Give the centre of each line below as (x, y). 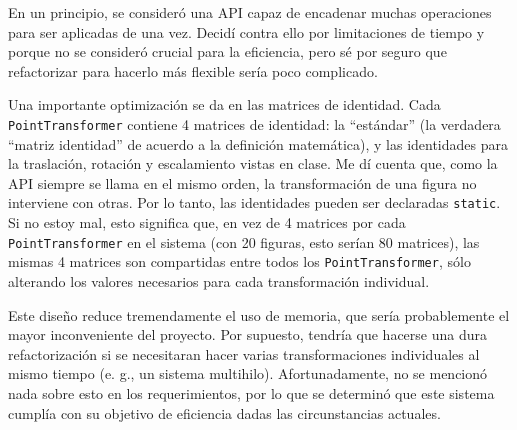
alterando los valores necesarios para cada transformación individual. (219, 280)
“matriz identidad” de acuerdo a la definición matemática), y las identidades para (258, 143)
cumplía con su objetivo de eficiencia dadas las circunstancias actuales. (224, 412)
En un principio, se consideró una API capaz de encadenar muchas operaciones (250, 12)
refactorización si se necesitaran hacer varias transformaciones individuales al (244, 353)
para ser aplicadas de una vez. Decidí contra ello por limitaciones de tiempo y (246, 31)
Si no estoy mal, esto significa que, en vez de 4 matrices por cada (207, 222)
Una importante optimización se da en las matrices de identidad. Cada (224, 104)
